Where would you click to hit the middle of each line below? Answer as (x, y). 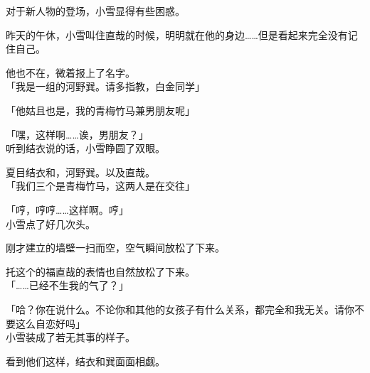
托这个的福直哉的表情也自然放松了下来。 (100, 271)
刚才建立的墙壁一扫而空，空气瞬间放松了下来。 (115, 248)
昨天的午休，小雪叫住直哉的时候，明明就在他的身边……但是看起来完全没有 (177, 34)
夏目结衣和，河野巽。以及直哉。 (80, 172)
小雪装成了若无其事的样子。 (70, 337)
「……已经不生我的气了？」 (67, 285)
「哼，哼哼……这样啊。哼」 (67, 209)
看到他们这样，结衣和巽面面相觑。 (85, 361)
